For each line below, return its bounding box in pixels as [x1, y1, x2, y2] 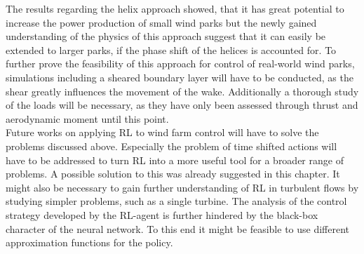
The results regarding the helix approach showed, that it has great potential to [6, 1, 344, 15]
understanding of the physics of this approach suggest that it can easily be [6, 29, 326, 44]
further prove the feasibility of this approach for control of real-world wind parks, [6, 56, 355, 71]
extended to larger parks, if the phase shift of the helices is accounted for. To [6, 42, 337, 57]
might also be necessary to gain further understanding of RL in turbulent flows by [6, 180, 359, 194]
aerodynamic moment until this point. [6, 111, 169, 126]
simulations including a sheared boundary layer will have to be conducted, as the [6, 69, 353, 84]
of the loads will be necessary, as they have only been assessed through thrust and [6, 98, 358, 112]
